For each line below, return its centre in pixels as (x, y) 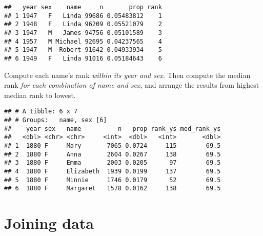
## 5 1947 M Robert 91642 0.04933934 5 (83, 50)
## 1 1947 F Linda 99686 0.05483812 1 (83, 16)
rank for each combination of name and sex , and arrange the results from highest (132, 85)
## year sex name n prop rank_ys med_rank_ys (113, 129)
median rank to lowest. (40, 95)
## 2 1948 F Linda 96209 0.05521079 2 (83, 24)
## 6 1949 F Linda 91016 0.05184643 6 (83, 58)
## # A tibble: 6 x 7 (41, 112)
